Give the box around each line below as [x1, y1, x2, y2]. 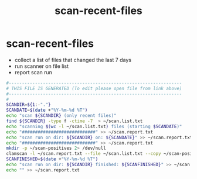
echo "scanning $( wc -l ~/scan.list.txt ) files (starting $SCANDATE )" [6, 123, 182, 129]
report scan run [14, 68, 53, 75]
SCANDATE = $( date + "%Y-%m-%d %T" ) [6, 107, 88, 113]
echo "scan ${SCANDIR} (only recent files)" [6, 113, 117, 119]
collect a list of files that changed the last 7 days [14, 56, 132, 63]
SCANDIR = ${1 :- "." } [6, 102, 51, 108]
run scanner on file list [14, 63, 69, 70]
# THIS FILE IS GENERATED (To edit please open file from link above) [6, 85, 182, 91]
